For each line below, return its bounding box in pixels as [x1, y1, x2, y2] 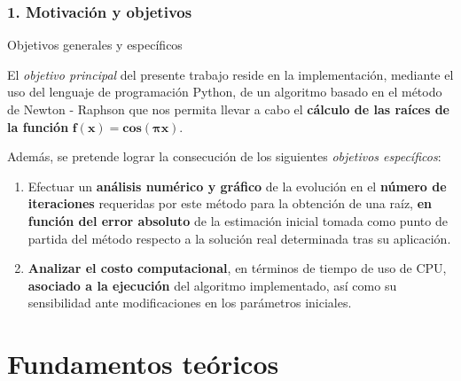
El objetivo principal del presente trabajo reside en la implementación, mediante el [7, 65, 454, 83]
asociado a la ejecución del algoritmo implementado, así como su [27, 276, 397, 294]
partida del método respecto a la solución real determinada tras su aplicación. [27, 229, 451, 247]
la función [7, 117, 69, 136]
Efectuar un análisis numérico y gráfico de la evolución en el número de [27, 176, 447, 195]
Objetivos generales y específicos [7, 35, 183, 54]
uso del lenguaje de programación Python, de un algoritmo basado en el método [7, 82, 442, 101]
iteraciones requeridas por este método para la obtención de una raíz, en [27, 194, 433, 213]
